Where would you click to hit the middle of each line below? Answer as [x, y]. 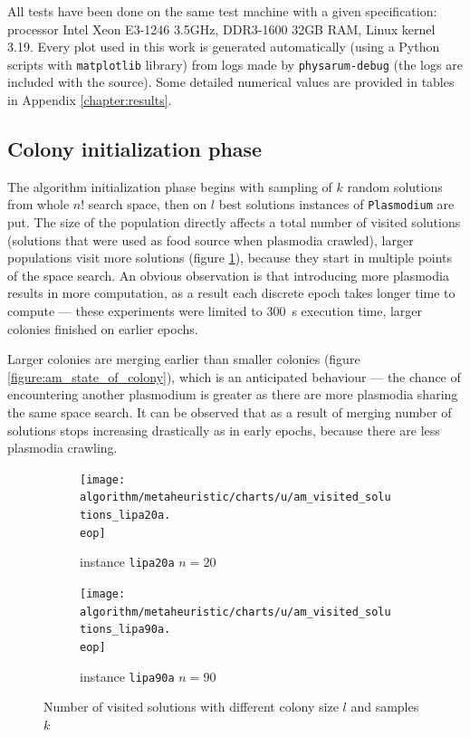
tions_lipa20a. [125, 516]
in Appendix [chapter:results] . [90, 100]
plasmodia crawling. [62, 448]
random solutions [395, 186]
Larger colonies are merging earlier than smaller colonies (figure [184, 359]
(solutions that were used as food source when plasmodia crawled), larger [211, 239]
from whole [38, 204]
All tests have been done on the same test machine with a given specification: [222, 11]
